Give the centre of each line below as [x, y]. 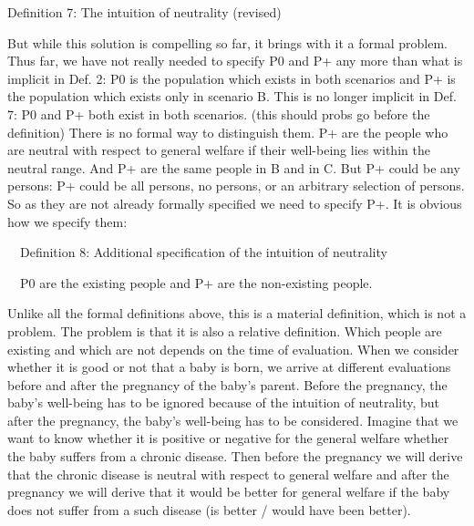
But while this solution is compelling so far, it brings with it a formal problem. [227, 42]
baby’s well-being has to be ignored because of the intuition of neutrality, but [224, 402]
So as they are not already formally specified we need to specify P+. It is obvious [235, 203]
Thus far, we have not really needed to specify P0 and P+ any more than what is [235, 61]
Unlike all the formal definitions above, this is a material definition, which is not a [237, 313]
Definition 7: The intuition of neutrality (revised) [144, 12]
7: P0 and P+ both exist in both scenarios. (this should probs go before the [219, 113]
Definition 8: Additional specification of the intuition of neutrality [203, 252]
